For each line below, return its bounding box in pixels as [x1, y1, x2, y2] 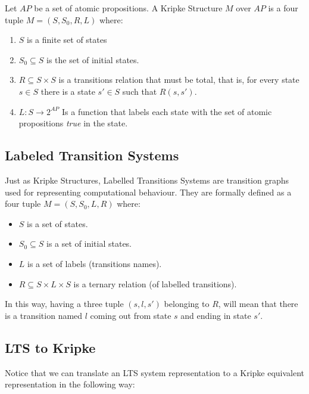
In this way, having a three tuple [5, 297, 124, 310]
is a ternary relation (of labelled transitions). [73, 277, 237, 290]
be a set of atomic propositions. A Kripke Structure [34, 2, 223, 14]
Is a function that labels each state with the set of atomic [62, 105, 272, 117]
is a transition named [5, 309, 83, 321]
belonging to [164, 297, 210, 310]
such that [122, 85, 157, 97]
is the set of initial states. [46, 53, 139, 66]
